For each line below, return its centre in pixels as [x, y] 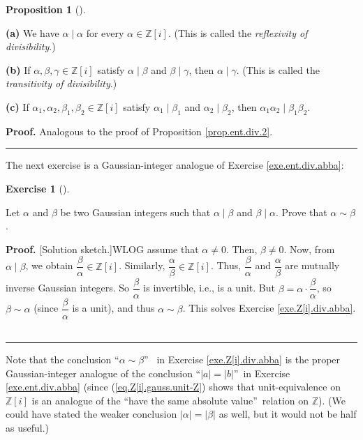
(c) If [17, 106]
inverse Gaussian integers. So [68, 288]
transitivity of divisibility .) [61, 83]
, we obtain [49, 265]
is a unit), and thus [113, 308]
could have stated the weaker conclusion [91, 414]
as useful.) [27, 428]
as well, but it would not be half [288, 414]
